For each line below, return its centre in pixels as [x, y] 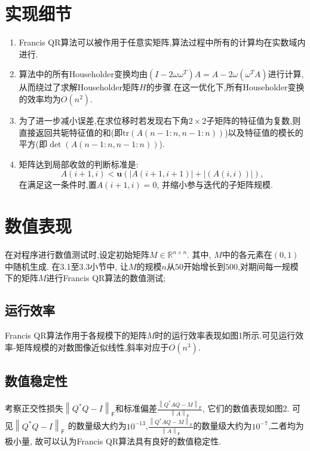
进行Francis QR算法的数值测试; [106, 278]
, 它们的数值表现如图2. [246, 408]
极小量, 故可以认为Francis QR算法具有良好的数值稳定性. [113, 441]
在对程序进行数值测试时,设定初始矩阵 [77, 254]
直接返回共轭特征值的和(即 [71, 132]
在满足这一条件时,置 [58, 185]
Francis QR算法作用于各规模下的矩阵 [76, 335]
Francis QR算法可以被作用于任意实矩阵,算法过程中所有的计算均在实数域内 [162, 42]
